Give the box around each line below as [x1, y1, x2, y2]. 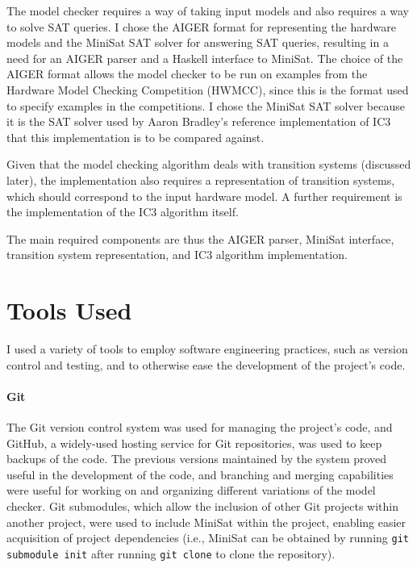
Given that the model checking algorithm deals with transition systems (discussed [6, 156, 411, 173]
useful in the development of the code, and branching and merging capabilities [6, 466, 394, 482]
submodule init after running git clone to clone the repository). [6, 545, 336, 562]
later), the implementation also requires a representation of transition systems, [6, 171, 395, 188]
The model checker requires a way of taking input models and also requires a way [6, 2, 410, 19]
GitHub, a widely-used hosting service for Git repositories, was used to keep [6, 434, 382, 451]
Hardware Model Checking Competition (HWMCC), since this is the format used [6, 81, 409, 98]
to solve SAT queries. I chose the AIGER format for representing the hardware [6, 18, 396, 35]
